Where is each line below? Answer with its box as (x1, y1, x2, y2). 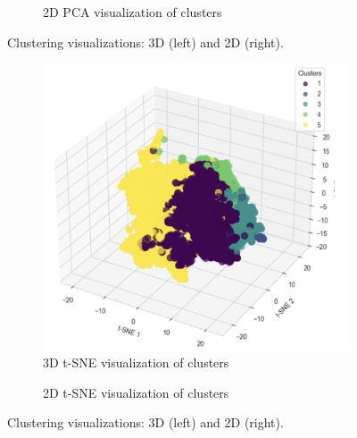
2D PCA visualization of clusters (43, 3, 222, 21)
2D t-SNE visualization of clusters (43, 383, 229, 401)
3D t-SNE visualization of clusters (43, 353, 229, 372)
